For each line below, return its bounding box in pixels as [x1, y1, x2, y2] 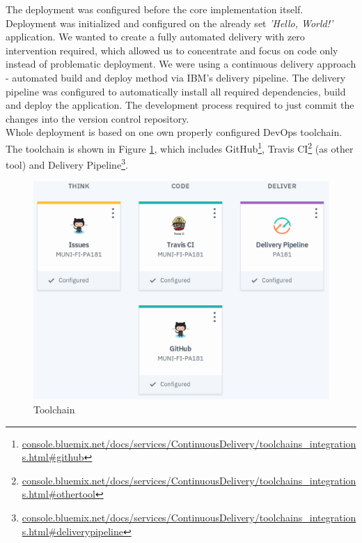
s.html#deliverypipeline [22, 523, 123, 538]
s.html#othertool [22, 487, 95, 501]
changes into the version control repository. [6, 111, 189, 125]
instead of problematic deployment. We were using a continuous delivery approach [6, 56, 356, 71]
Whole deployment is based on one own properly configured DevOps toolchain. [6, 125, 343, 139]
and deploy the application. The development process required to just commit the [6, 98, 354, 112]
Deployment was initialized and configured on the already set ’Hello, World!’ [6, 15, 333, 30]
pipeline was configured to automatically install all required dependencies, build [6, 84, 346, 98]
